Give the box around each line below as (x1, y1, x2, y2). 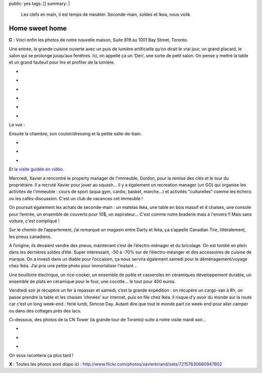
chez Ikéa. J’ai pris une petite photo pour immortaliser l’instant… (9, 263, 137, 269)
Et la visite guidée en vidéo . (9, 166, 64, 172)
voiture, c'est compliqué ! (9, 218, 60, 224)
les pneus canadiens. (9, 233, 52, 239)
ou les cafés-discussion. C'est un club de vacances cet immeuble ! (9, 195, 143, 201)
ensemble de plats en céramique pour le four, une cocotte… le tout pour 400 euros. (9, 279, 176, 284)
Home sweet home (9, 24, 67, 32)
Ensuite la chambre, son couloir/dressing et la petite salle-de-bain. (9, 131, 142, 137)
